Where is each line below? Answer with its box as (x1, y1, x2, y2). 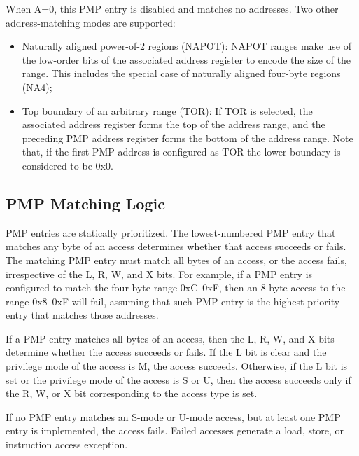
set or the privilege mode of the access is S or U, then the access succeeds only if (6, 372, 351, 387)
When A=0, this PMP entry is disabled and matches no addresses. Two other (6, 1, 339, 15)
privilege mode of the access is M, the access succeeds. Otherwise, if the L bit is (6, 359, 348, 373)
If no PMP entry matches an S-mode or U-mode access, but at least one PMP (6, 409, 341, 424)
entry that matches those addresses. (6, 308, 159, 322)
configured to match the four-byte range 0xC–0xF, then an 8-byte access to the (6, 280, 346, 295)
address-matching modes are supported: (6, 15, 176, 29)
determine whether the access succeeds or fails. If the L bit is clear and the (6, 345, 327, 359)
